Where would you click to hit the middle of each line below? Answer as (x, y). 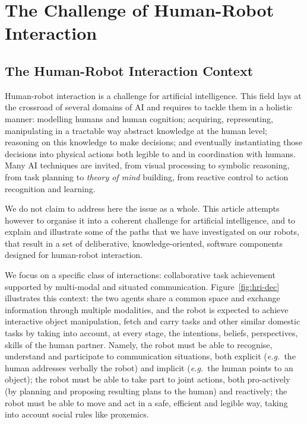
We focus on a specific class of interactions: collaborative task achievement (140, 275)
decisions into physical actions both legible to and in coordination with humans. (150, 153)
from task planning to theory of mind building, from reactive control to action (147, 176)
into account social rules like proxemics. (77, 414)
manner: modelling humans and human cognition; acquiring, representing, (139, 118)
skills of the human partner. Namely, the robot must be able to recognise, (139, 344)
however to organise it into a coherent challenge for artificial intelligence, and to (150, 220)
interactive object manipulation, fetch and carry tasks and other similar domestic (153, 321)
